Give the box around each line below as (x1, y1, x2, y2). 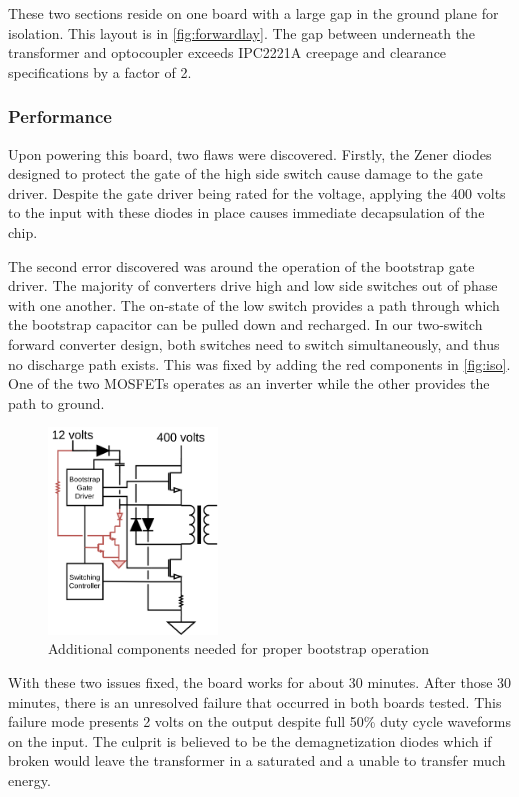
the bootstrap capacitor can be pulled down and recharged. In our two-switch (8, 314, 483, 335)
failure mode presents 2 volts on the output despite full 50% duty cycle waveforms (8, 711, 511, 732)
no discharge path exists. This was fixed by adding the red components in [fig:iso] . (8, 353, 511, 374)
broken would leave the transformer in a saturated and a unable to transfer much (8, 750, 506, 771)
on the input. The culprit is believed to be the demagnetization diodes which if (8, 730, 492, 751)
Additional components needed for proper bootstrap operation (48, 638, 430, 659)
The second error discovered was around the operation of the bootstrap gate (8, 255, 475, 276)
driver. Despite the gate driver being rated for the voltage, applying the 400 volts (8, 182, 506, 203)
